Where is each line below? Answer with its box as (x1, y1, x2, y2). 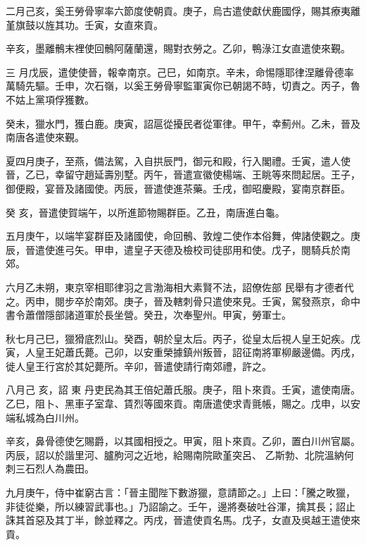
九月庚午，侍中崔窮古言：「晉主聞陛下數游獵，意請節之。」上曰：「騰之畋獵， (6, 485, 355, 500)
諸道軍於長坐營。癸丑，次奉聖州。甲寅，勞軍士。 (64, 307, 291, 322)
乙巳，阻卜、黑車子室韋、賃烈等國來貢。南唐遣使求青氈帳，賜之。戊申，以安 (6, 396, 360, 411)
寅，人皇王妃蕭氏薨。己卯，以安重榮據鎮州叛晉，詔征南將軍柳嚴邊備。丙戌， (6, 345, 360, 360)
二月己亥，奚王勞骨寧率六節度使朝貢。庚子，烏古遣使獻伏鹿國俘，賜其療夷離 (6, 4, 360, 18)
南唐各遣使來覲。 (6, 130, 84, 145)
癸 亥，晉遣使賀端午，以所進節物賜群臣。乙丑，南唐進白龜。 (6, 204, 285, 219)
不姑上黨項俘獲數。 (6, 92, 94, 106)
